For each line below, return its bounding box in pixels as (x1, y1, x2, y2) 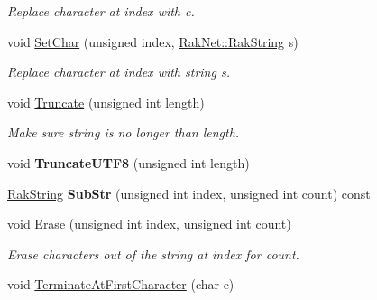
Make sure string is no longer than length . (7, 123, 240, 142)
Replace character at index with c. (7, 2, 195, 20)
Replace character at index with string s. (7, 62, 230, 81)
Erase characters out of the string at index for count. (7, 244, 299, 263)
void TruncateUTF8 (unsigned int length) (7, 153, 250, 172)
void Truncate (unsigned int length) (7, 92, 205, 111)
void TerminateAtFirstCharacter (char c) (7, 275, 234, 294)
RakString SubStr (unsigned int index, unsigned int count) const (7, 183, 371, 202)
